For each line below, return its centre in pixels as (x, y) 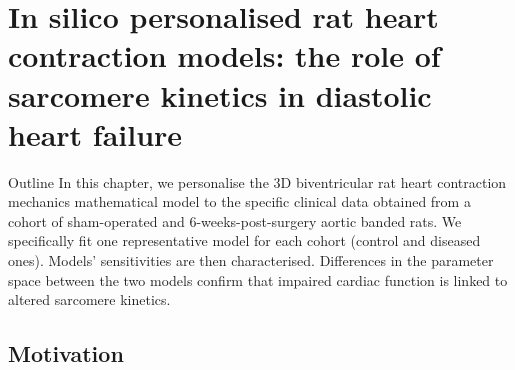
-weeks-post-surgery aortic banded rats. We (329, 220)
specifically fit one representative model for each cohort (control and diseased (244, 240)
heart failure (95, 133)
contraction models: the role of (224, 55)
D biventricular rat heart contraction (393, 181)
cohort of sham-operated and (96, 220)
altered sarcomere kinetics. (89, 299)
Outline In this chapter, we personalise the (138, 181)
